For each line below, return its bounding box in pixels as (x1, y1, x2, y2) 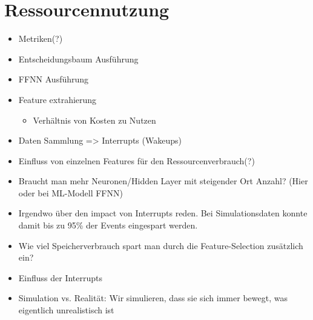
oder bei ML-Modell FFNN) (18, 186, 123, 199)
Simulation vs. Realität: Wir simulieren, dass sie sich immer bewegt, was (18, 292, 288, 304)
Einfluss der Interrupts (18, 271, 103, 284)
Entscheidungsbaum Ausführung (18, 52, 139, 65)
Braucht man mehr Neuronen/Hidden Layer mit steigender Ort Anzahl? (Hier (18, 175, 308, 187)
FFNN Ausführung (18, 73, 89, 85)
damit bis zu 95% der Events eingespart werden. (18, 219, 198, 232)
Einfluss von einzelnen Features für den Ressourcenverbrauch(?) (18, 154, 255, 167)
